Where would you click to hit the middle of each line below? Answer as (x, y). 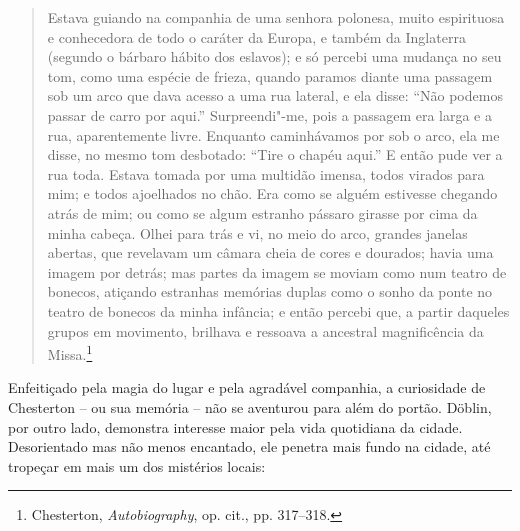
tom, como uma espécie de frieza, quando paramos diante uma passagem (270, 75)
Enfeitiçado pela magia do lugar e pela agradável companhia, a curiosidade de (247, 387)
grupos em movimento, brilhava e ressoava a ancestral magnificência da (265, 330)
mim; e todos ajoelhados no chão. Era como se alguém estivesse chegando (272, 193)
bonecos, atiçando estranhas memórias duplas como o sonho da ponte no (270, 291)
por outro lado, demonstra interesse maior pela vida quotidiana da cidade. (235, 426)
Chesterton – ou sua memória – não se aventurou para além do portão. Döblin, (250, 406)
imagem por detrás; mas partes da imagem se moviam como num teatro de (277, 271)
